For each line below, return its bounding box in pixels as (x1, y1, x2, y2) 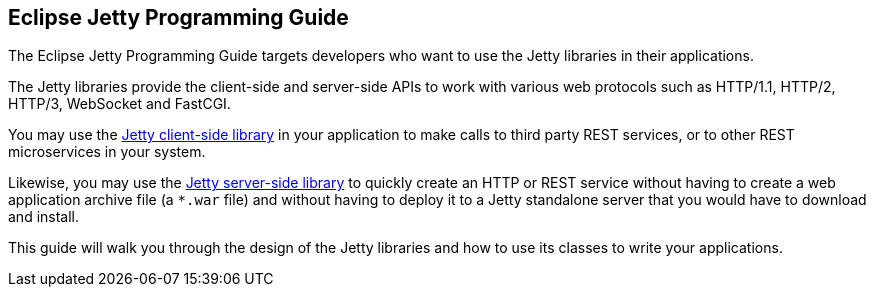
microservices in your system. (8, 143, 206, 161)
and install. (8, 208, 80, 226)
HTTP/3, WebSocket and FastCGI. (8, 95, 231, 113)
